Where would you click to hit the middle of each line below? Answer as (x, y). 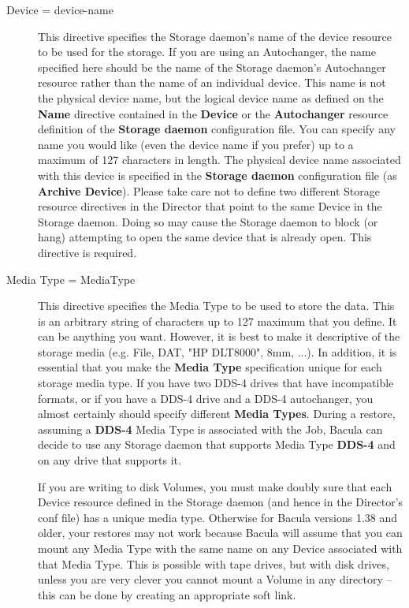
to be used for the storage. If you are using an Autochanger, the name (207, 52)
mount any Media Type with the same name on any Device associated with (220, 548)
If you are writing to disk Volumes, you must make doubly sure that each (215, 486)
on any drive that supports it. (110, 460)
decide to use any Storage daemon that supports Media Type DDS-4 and (217, 444)
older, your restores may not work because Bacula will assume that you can (220, 533)
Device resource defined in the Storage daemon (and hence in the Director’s (221, 502)
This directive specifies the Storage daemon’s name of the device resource (215, 36)
